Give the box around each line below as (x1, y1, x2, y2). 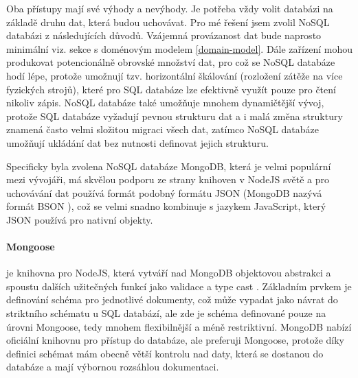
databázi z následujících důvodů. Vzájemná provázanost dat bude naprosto (6, 28, 322, 43)
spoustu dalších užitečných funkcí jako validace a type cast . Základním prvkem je (6, 279, 352, 293)
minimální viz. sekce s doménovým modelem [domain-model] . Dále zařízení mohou (6, 41, 353, 56)
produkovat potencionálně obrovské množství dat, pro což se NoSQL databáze (6, 55, 335, 69)
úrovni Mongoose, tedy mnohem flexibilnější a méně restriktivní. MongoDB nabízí (6, 319, 352, 333)
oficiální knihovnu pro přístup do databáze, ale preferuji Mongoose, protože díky (6, 333, 344, 347)
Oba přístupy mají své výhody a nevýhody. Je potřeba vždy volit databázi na (6, 1, 333, 15)
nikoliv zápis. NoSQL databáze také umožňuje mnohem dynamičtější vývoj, (6, 95, 324, 110)
